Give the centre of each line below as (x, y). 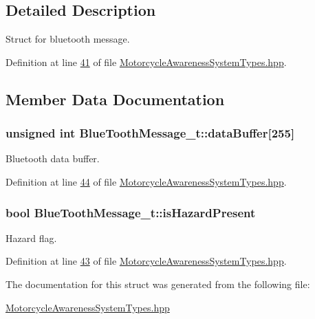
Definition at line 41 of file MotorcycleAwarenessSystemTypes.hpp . (146, 62)
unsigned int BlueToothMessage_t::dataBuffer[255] (150, 133)
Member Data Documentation (115, 99)
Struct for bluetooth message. (68, 39)
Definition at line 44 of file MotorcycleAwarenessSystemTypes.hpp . (146, 181)
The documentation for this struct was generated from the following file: (158, 284)
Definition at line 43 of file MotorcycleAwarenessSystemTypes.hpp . (146, 261)
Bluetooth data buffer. (53, 158)
